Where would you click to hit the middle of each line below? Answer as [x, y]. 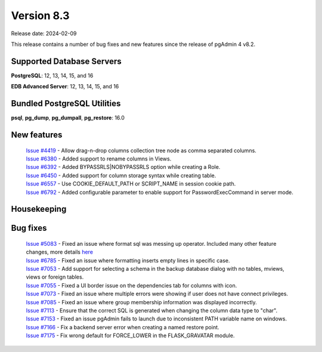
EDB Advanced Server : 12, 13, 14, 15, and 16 [65, 87]
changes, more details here [60, 252]
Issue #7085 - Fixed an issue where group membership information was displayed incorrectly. [141, 302]
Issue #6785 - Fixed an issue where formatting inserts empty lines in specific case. [128, 260]
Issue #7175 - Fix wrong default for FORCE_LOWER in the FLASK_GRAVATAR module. [130, 336]
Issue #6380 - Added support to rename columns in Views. [99, 159]
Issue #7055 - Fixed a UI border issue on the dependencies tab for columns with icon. [131, 285]
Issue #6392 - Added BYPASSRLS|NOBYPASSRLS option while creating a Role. [123, 167]
